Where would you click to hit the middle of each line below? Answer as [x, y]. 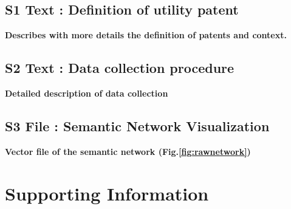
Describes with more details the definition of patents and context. [146, 35]
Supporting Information [107, 193]
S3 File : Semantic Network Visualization [137, 125]
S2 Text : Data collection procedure [120, 68]
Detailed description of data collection [87, 93]
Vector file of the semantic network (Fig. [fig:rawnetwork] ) [128, 151]
